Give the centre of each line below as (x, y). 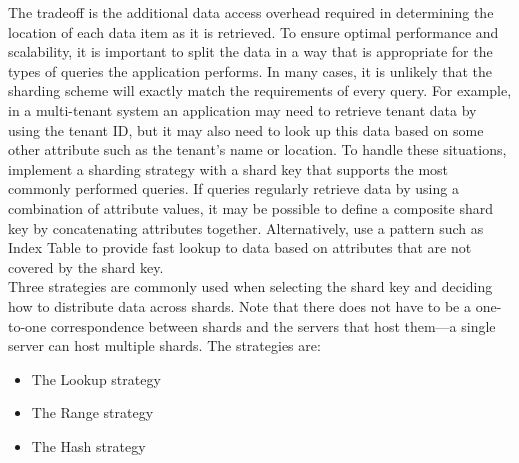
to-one (27, 325)
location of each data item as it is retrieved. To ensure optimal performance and (253, 31)
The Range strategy (92, 412)
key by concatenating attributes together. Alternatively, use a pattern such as (246, 227)
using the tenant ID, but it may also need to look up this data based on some (246, 129)
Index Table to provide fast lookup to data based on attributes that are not (240, 247)
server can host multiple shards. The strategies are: (164, 345)
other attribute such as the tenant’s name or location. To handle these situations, (257, 149)
